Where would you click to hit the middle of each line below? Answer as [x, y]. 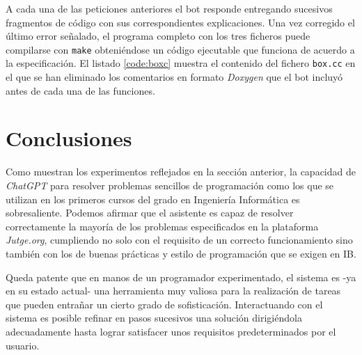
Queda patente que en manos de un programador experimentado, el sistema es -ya [181, 277]
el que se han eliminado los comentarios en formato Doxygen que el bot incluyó [174, 77]
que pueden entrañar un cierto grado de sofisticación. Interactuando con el [164, 304]
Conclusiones [69, 138]
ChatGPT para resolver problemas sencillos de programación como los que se [170, 185]
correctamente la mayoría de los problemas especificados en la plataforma [162, 226]
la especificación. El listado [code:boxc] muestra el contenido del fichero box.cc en [181, 63]
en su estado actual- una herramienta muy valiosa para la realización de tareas [173, 291]
